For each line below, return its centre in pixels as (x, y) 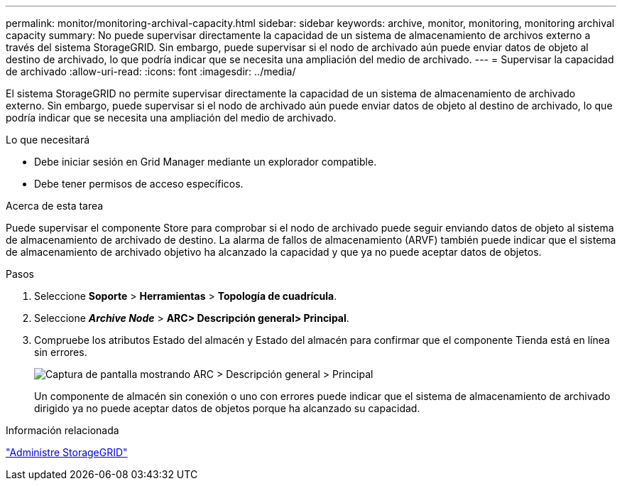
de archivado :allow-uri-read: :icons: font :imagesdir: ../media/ (151, 71)
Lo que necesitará (48, 140)
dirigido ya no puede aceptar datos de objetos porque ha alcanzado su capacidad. (227, 408)
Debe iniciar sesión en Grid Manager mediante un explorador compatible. (206, 162)
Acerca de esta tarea (55, 206)
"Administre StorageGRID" (67, 452)
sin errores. (61, 352)
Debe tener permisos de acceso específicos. (139, 184)
